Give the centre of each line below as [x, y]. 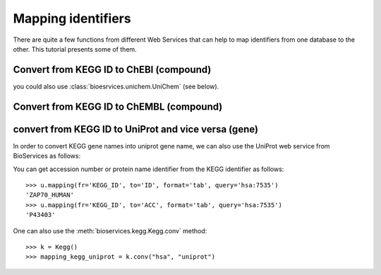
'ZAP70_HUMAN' [50, 195]
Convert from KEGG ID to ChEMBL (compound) [118, 106]
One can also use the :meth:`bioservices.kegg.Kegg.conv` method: [110, 230]
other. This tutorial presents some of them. [75, 49]
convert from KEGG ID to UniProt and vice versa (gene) [136, 129]
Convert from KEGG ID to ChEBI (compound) [112, 70]
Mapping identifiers [72, 18]
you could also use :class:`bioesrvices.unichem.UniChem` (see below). [116, 86]
